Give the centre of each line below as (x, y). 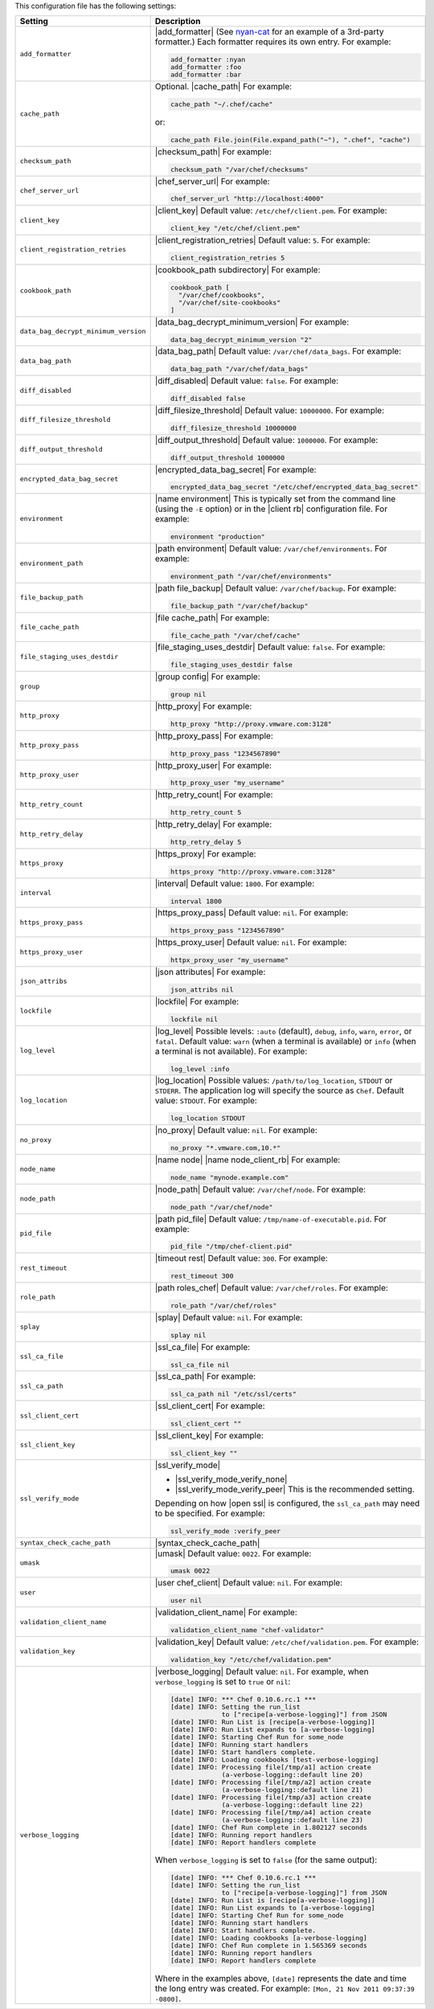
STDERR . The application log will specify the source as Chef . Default (280, 1090)
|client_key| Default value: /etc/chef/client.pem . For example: (271, 211)
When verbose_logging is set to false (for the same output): (266, 1860)
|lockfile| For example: (197, 1001)
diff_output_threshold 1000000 (227, 458)
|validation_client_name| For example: (226, 1613)
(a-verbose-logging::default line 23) (293, 1820)
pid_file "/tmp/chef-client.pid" (231, 1247)
